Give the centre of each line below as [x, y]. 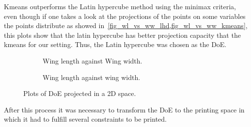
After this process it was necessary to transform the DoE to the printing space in [124, 109]
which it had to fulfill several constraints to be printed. [85, 119]
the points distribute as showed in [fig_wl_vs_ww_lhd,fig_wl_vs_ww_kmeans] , [126, 25]
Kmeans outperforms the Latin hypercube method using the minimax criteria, [120, 6]
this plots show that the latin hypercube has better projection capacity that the [122, 35]
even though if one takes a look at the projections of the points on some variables [125, 16]
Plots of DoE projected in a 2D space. [80, 93]
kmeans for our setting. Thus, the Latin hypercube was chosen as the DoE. [115, 44]
